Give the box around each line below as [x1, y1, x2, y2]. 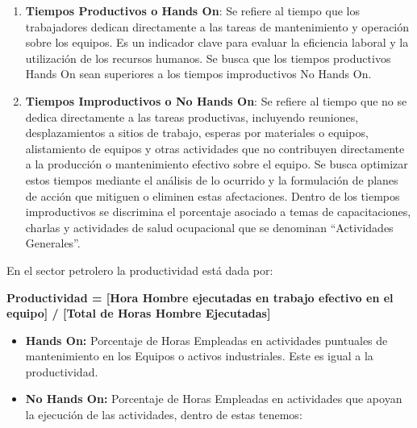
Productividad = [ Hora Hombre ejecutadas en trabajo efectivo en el [6, 289, 394, 305]
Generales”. [25, 235, 81, 251]
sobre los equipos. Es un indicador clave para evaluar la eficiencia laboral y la [25, 34, 409, 51]
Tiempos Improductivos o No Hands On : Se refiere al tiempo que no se [25, 92, 407, 109]
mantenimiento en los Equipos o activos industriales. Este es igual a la [25, 347, 373, 364]
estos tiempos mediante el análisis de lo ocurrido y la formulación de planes [25, 171, 398, 188]
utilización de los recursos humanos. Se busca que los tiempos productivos [25, 49, 391, 66]
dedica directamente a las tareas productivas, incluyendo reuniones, [25, 108, 359, 125]
